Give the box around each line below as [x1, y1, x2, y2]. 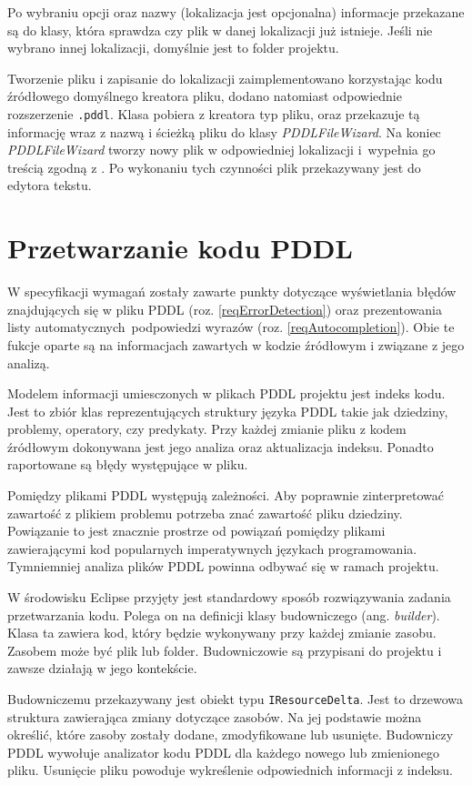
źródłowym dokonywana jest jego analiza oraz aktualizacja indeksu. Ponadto [7, 437, 434, 456]
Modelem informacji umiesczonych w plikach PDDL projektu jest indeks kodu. [7, 384, 446, 403]
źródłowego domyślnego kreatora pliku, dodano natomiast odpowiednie [7, 86, 402, 106]
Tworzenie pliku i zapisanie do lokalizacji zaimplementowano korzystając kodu [7, 68, 443, 87]
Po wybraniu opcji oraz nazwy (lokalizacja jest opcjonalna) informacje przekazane [7, 3, 465, 21]
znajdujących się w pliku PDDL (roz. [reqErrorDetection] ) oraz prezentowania [7, 299, 442, 318]
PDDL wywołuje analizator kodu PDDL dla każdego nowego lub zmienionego [7, 742, 439, 761]
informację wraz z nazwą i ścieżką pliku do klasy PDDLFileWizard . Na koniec [7, 122, 441, 141]
